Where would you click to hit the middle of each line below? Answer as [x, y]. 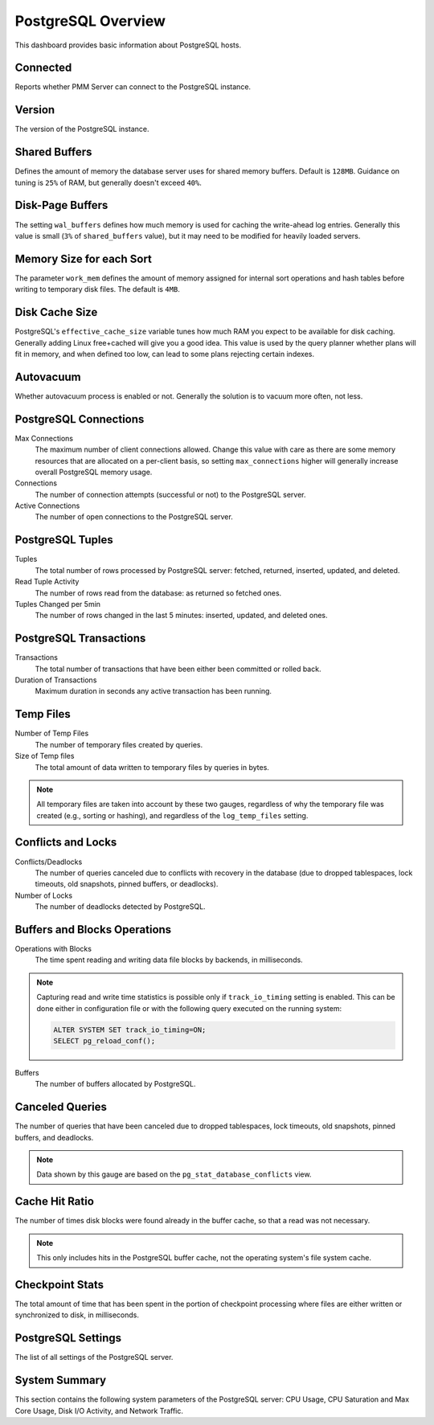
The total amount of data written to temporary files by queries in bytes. [152, 767]
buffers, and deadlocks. [54, 1137]
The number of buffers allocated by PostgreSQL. [115, 1084]
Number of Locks [43, 895]
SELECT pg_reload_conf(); [104, 1040]
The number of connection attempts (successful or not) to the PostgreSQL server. [170, 494]
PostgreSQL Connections [80, 419]
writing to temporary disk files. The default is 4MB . [97, 289]
